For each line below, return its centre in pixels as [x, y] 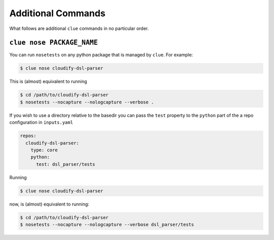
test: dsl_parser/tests [66, 164]
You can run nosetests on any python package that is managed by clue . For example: [101, 55]
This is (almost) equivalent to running [48, 82]
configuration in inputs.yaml [41, 122]
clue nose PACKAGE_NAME [54, 43]
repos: [28, 136]
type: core [44, 150]
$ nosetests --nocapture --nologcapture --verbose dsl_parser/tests [107, 225]
